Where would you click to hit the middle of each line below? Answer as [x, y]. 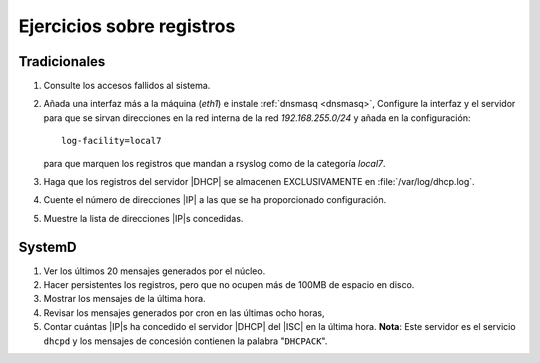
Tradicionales [62, 61]
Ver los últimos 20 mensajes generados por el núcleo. [154, 271]
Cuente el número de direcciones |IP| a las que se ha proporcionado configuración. [215, 200]
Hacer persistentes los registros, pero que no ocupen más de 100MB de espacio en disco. [229, 285]
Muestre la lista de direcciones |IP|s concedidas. [143, 218]
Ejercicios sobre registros [127, 26]
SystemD [47, 246]
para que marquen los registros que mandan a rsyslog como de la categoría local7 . [214, 163]
